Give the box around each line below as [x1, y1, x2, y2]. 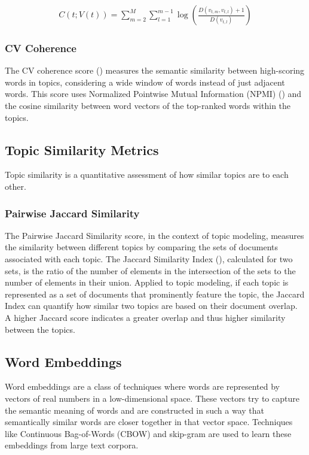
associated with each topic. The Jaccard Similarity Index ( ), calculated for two [5, 253, 293, 265]
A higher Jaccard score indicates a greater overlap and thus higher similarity [5, 311, 286, 323]
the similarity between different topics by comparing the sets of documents [5, 241, 279, 253]
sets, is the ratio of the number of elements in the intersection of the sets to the [5, 264, 296, 277]
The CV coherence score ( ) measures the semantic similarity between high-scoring [5, 64, 305, 77]
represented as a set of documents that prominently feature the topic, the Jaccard [5, 287, 305, 300]
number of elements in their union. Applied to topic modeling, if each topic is [5, 276, 289, 289]
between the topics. [5, 323, 75, 335]
